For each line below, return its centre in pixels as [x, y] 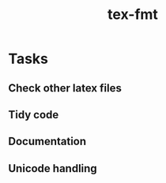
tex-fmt [133, 15]
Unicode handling [53, 168]
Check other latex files [65, 88]
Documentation [47, 142]
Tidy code [34, 115]
